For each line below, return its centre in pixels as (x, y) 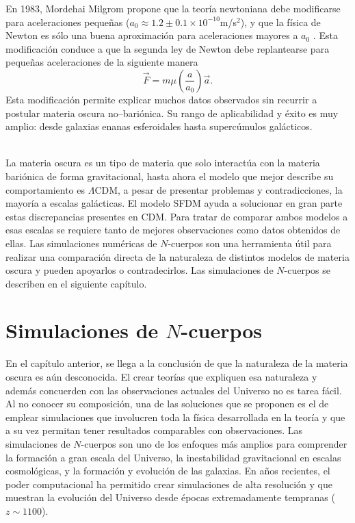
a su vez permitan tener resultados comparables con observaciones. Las (154, 430)
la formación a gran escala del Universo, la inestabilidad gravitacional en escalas (173, 457)
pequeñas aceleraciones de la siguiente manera (102, 62)
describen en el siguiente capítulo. (76, 283)
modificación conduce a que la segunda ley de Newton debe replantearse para (168, 48)
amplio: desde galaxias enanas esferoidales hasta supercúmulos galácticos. (159, 126)
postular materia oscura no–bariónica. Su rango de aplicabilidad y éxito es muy (172, 113)
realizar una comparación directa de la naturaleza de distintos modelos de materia (177, 256)
